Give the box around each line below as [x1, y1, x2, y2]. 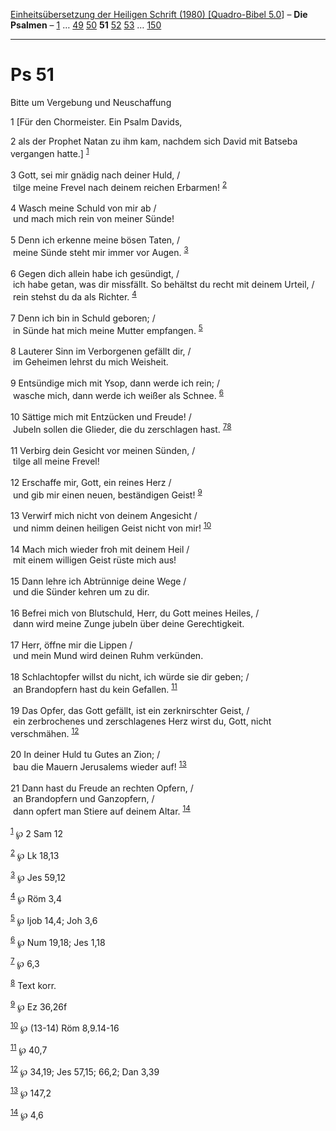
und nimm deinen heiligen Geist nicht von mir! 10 [12, 520, 212, 534]
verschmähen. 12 [10, 725, 80, 739]
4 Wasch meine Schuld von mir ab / [10, 202, 157, 214]
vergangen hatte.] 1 [10, 145, 90, 159]
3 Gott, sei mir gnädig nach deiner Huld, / [10, 169, 181, 181]
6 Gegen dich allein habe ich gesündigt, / [10, 267, 180, 279]
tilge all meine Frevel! [12, 455, 100, 467]
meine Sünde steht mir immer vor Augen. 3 [12, 245, 189, 258]
